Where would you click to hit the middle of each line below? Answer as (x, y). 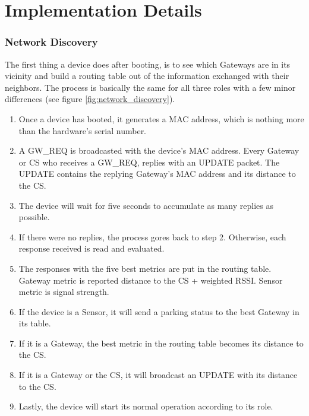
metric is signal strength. (64, 292)
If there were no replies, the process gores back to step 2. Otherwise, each (152, 236)
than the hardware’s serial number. (83, 130)
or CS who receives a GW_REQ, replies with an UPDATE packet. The (149, 162)
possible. (34, 217)
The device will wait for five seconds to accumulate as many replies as (146, 205)
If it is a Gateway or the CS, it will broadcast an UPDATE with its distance (158, 375)
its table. (35, 323)
